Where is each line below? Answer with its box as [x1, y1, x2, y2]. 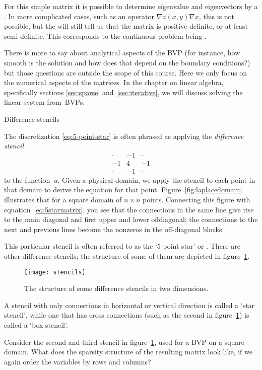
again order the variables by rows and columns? [4, 356, 151, 366]
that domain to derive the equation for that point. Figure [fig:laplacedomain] [4, 184, 242, 195]
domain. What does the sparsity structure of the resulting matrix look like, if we [4, 346, 252, 357]
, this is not [199, 11, 235, 21]
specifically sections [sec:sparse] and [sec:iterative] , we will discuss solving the [4, 87, 243, 97]
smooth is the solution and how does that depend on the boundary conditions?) [4, 57, 250, 67]
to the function [4, 174, 50, 185]
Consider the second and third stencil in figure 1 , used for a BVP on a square [4, 336, 245, 347]
